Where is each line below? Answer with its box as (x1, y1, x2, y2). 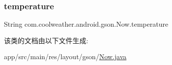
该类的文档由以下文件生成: (4, 35, 88, 45)
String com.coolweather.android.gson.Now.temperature (4, 19, 169, 29)
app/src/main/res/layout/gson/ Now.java (4, 51, 126, 62)
